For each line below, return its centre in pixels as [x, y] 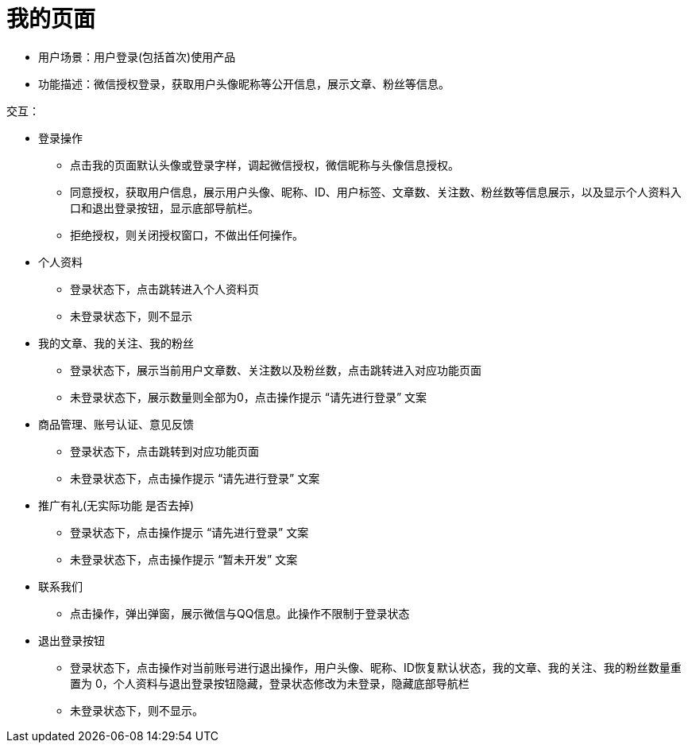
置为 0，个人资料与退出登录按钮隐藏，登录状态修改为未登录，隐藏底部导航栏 [270, 683]
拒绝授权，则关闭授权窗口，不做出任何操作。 [187, 235]
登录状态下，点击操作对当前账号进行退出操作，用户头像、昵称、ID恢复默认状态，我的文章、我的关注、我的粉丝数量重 [376, 667]
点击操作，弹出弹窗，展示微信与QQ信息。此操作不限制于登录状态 [240, 613]
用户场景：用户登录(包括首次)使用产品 [137, 56]
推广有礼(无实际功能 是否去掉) [116, 505]
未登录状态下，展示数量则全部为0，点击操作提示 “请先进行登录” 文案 [249, 397]
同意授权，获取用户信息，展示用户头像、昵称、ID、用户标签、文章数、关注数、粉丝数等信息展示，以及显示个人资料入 [376, 192]
